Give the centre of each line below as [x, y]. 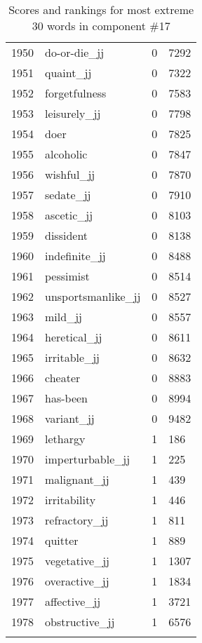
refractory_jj [77, 520]
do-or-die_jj [75, 52]
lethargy [65, 439]
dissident [67, 235]
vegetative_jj [78, 561]
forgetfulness [76, 93]
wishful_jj [70, 174]
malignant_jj [77, 479]
